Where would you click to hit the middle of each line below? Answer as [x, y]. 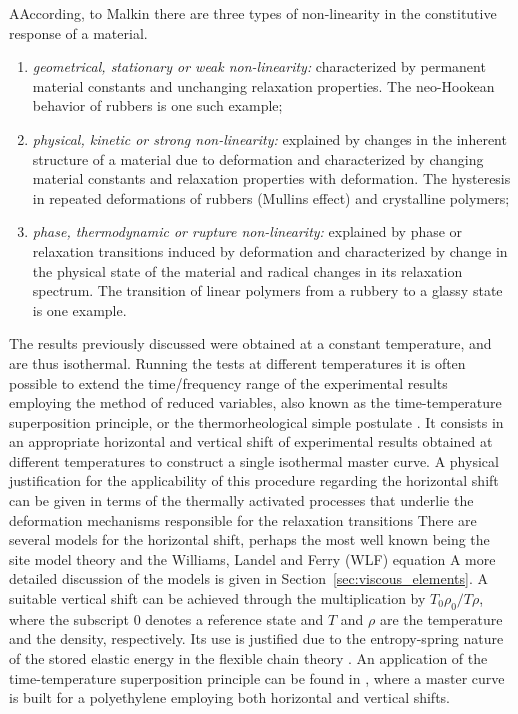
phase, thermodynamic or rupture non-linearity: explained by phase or [247, 231]
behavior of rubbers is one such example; [157, 105]
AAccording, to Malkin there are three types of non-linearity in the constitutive [253, 13]
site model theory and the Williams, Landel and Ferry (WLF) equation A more [252, 558]
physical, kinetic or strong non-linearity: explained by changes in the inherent [269, 138]
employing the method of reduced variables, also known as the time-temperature [255, 402]
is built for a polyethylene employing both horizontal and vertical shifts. [230, 697]
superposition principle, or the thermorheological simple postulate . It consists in [256, 421]
